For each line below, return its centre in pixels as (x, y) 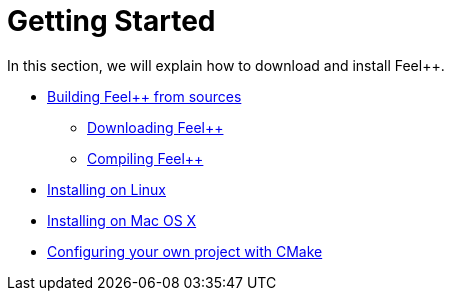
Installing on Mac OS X (122, 220)
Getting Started (111, 21)
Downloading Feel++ (155, 127)
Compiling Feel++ (145, 158)
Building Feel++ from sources (144, 96)
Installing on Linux (106, 189)
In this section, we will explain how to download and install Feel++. (226, 65)
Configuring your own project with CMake (185, 251)
